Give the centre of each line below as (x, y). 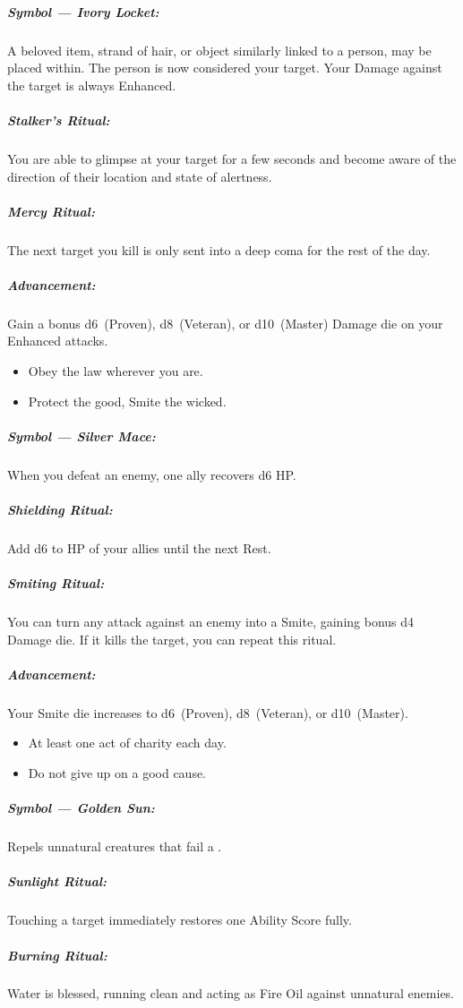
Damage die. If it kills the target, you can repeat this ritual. (172, 639)
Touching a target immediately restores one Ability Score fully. (180, 920)
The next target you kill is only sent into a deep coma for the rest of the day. (219, 249)
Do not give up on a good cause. (117, 773)
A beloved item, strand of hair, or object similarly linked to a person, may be (219, 50)
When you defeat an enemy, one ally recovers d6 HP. (152, 474)
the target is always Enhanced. (92, 85)
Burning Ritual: (57, 955)
